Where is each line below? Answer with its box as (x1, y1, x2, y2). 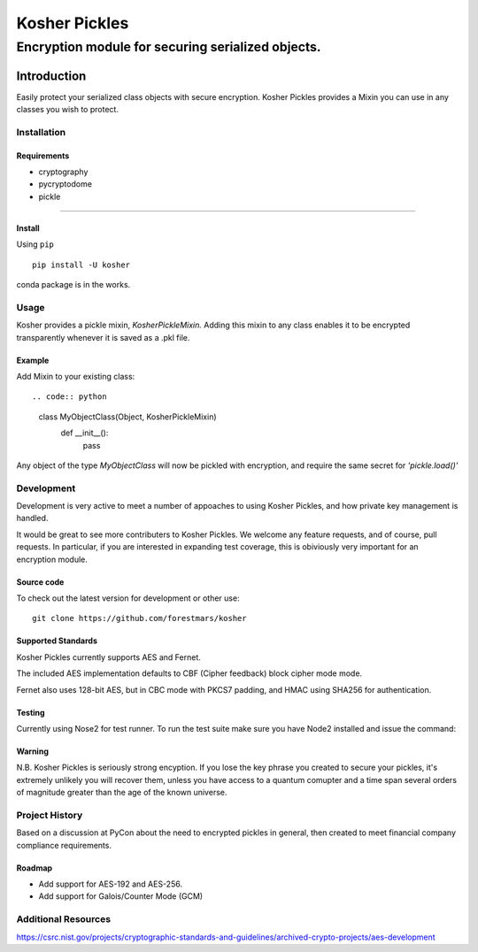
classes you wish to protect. (16, 104, 119, 115)
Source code (16, 576, 65, 587)
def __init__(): (60, 427, 109, 438)
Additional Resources (16, 913, 111, 925)
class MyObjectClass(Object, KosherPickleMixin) (38, 411, 217, 422)
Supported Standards (16, 635, 97, 646)
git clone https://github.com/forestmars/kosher (32, 613, 247, 624)
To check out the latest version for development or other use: (16, 593, 240, 603)
